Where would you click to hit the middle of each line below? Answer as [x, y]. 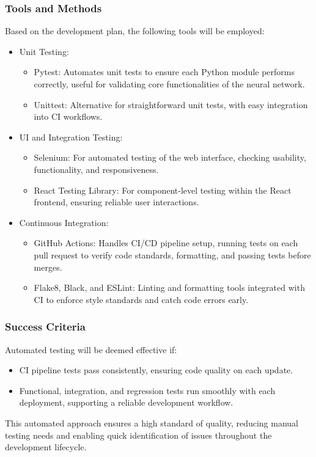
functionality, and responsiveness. [96, 169]
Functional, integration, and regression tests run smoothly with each [147, 390]
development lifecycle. [46, 447]
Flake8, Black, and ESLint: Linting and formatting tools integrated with [169, 287]
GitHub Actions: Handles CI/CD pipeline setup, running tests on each [166, 243]
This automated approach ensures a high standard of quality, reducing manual [152, 422]
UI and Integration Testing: [71, 137]
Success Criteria [45, 327]
